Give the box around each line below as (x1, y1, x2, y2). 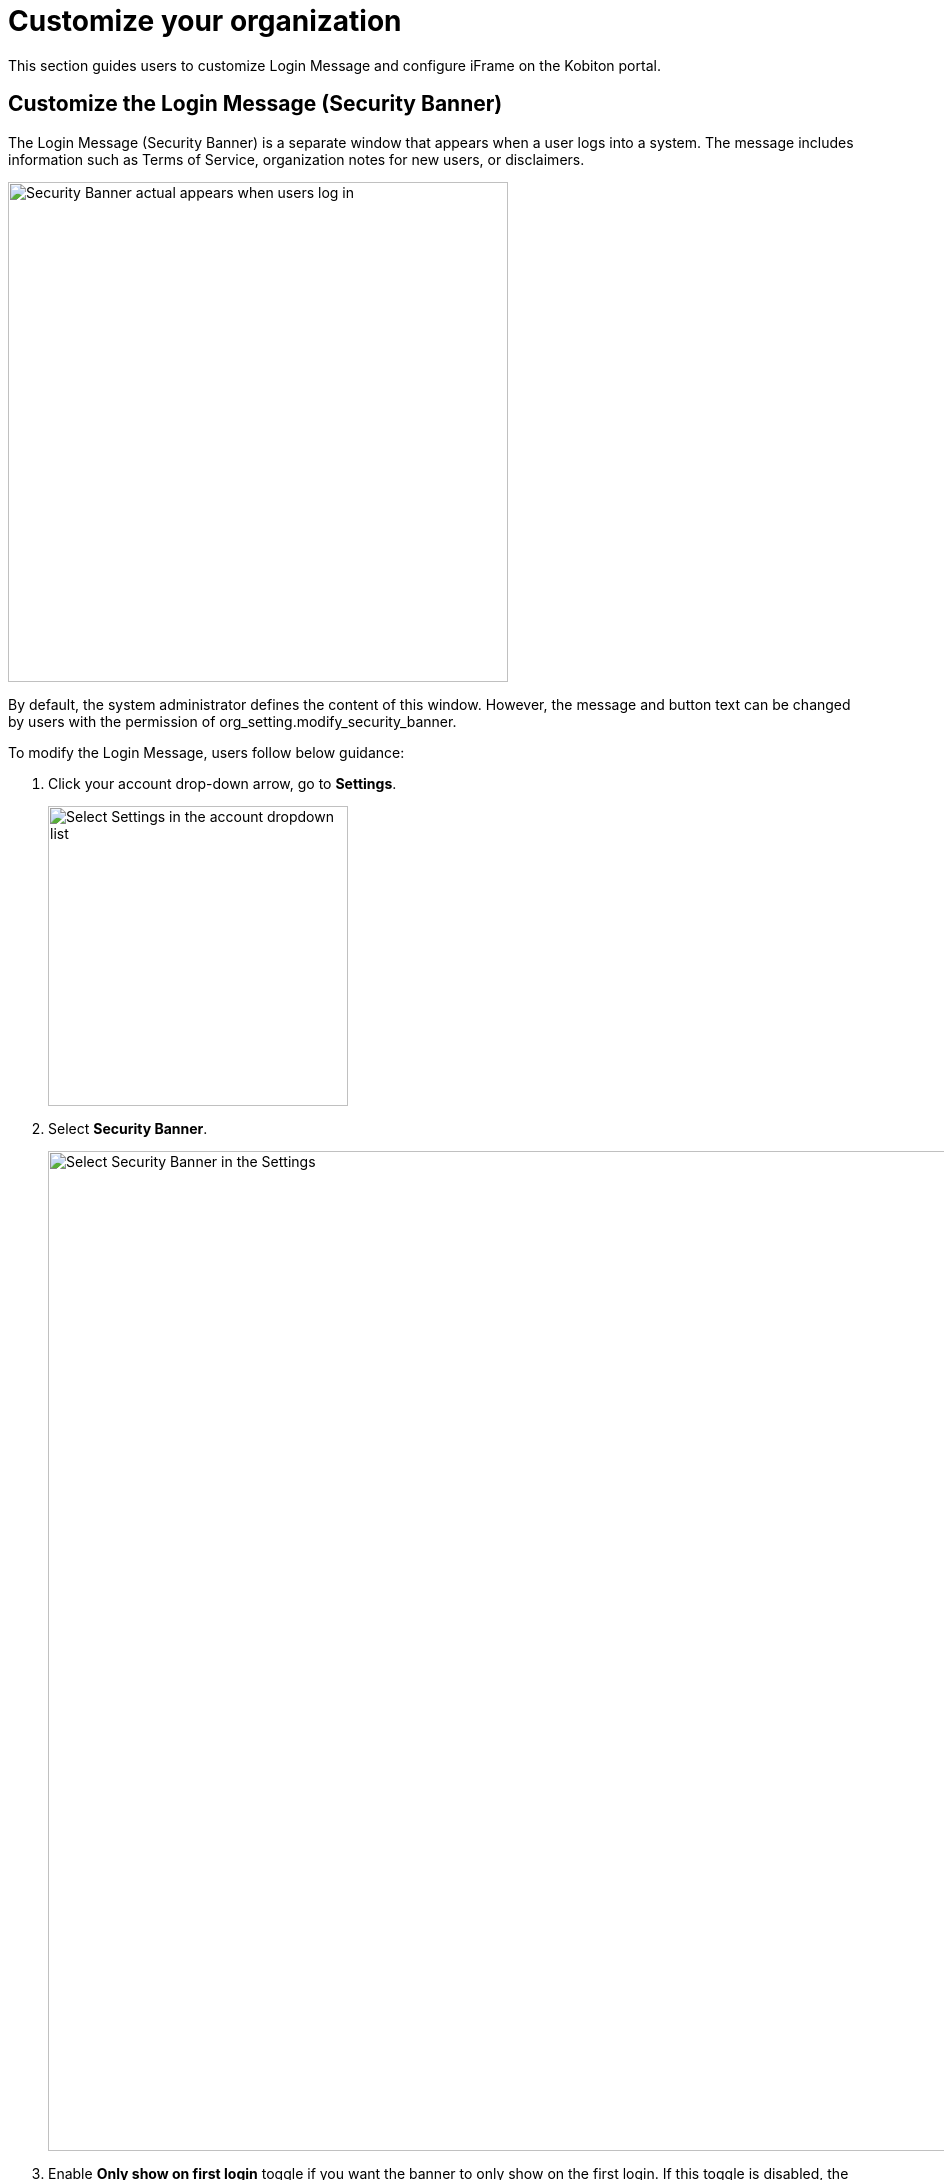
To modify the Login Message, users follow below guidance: (8, 743, 405, 761)
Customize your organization (8, 4, 402, 38)
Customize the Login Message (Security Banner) (8, 91, 503, 117)
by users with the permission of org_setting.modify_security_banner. (8, 712, 457, 730)
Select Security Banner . (48, 1119, 208, 1137)
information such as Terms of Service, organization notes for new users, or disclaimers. (8, 150, 585, 168)
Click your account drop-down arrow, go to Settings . (48, 774, 397, 792)
